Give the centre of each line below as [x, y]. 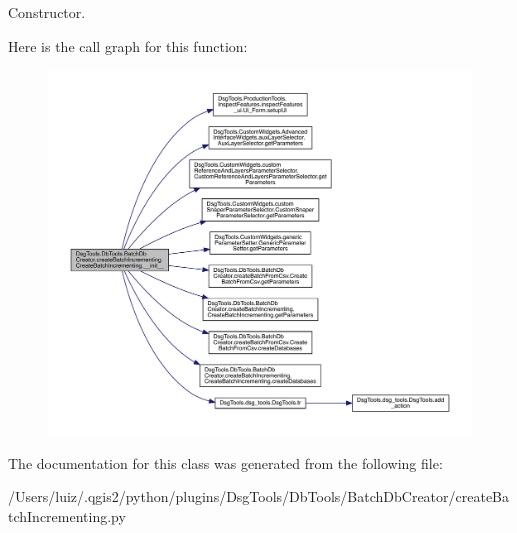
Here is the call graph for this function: [128, 45]
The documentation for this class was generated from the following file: [225, 462]
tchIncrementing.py [67, 515]
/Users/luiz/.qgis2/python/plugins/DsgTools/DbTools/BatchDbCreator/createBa [259, 496]
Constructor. [47, 12]
